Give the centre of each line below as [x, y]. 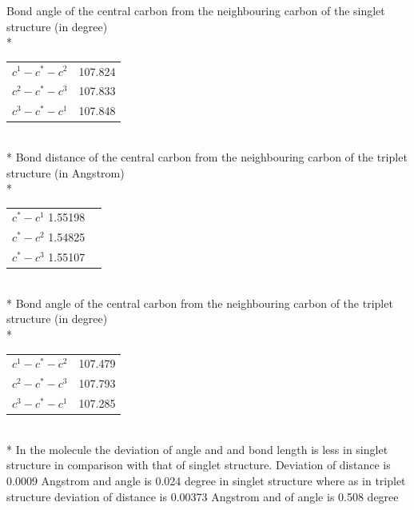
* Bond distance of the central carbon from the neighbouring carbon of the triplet [207, 156]
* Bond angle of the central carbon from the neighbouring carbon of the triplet [200, 303]
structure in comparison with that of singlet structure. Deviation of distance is [199, 465]
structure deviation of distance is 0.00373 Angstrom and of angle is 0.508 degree [203, 496]
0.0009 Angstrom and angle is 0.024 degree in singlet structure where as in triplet [206, 480]
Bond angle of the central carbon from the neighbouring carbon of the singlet [196, 10]
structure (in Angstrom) [66, 172]
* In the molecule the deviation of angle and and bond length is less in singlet [197, 449]
